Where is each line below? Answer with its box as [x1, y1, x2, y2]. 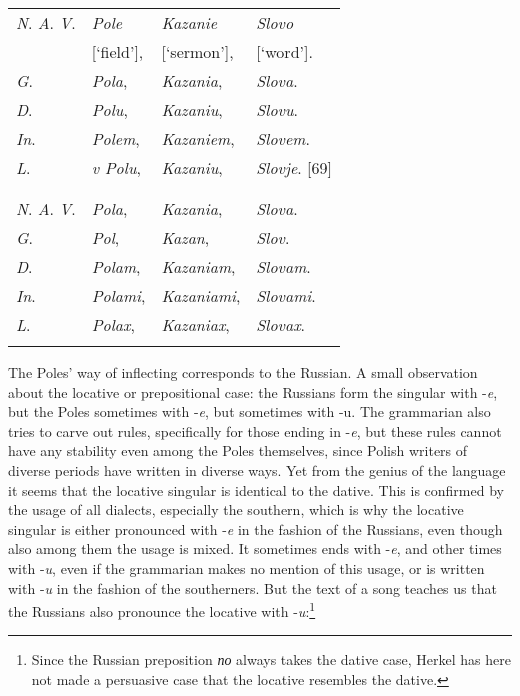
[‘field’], [91, 40, 144, 63]
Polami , [91, 284, 146, 307]
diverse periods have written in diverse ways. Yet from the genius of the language [8, 459, 506, 480]
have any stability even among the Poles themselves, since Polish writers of [8, 440, 468, 461]
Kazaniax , [161, 313, 230, 336]
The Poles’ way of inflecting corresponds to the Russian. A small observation [8, 362, 478, 382]
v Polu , [91, 156, 141, 179]
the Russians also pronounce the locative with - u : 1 [8, 598, 316, 621]
